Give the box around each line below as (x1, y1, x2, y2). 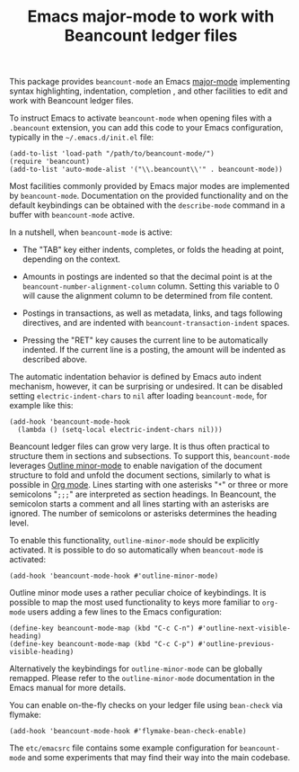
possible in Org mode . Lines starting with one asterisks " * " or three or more (9, 480, 289, 490)
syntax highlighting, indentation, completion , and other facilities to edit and (9, 85, 288, 96)
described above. (22, 354, 88, 365)
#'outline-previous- (198, 640, 276, 649)
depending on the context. (22, 254, 121, 265)
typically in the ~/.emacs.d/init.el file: (9, 132, 154, 143)
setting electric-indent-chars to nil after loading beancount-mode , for (9, 390, 268, 401)
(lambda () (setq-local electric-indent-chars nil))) (17, 426, 223, 435)
